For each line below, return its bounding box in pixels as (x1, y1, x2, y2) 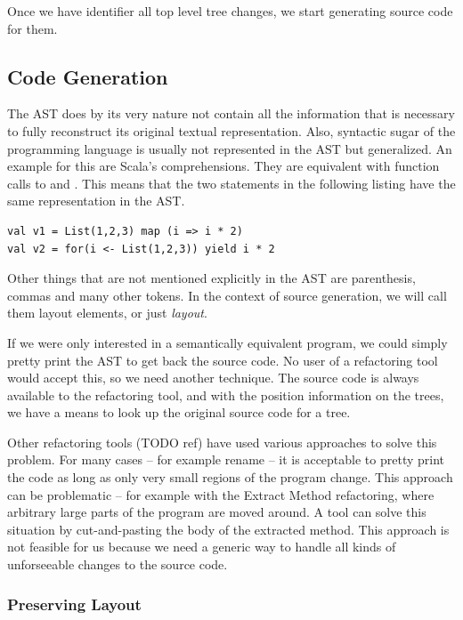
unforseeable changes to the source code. (7, 555, 228, 574)
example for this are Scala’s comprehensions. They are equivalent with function (7, 157, 440, 175)
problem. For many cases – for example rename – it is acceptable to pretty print (7, 450, 445, 469)
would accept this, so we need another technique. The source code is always (7, 368, 419, 387)
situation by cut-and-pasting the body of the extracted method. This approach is (7, 519, 450, 538)
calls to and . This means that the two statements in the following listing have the (7, 173, 456, 192)
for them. (7, 19, 58, 37)
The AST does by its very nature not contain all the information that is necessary (7, 104, 455, 123)
